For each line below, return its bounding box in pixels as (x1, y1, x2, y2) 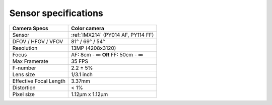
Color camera (71, 25, 104, 32)
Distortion (12, 84, 36, 91)
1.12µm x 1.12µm (71, 90, 108, 97)
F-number (12, 64, 36, 71)
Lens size (12, 71, 35, 78)
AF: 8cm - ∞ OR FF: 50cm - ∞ (71, 51, 143, 58)
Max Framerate (12, 58, 49, 65)
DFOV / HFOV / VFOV (12, 38, 63, 45)
